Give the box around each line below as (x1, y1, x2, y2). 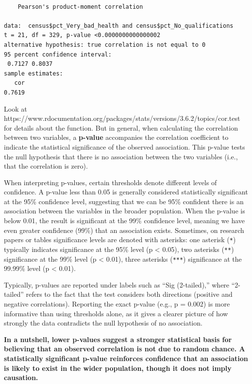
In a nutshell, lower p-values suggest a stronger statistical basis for (4, 334, 232, 344)
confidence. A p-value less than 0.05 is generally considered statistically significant (4, 187, 248, 197)
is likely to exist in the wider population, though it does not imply (4, 363, 232, 373)
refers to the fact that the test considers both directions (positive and (26, 289, 233, 299)
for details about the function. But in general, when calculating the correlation (4, 122, 238, 133)
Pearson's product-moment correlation (17, 3, 143, 10)
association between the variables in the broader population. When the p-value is (4, 206, 245, 216)
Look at (4, 103, 27, 114)
